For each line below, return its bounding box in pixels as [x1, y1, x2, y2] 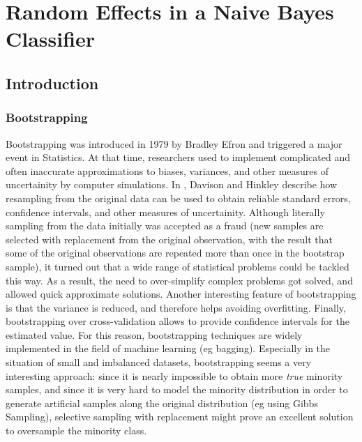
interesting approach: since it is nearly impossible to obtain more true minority [6, 368, 343, 383]
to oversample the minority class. [6, 423, 147, 438]
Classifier [6, 24, 96, 53]
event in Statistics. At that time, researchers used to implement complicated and [6, 150, 350, 165]
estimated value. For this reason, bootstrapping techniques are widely [6, 327, 303, 342]
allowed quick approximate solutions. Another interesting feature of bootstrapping [6, 287, 356, 301]
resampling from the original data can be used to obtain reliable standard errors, [6, 190, 351, 205]
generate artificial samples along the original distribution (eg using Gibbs [6, 395, 318, 410]
